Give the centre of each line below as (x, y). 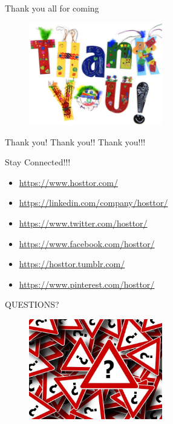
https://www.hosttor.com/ (68, 182)
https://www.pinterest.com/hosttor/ (87, 284)
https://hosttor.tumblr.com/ (72, 264)
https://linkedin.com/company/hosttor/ (93, 203)
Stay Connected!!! (38, 162)
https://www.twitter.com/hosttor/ (83, 223)
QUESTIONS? (32, 304)
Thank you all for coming (52, 8)
